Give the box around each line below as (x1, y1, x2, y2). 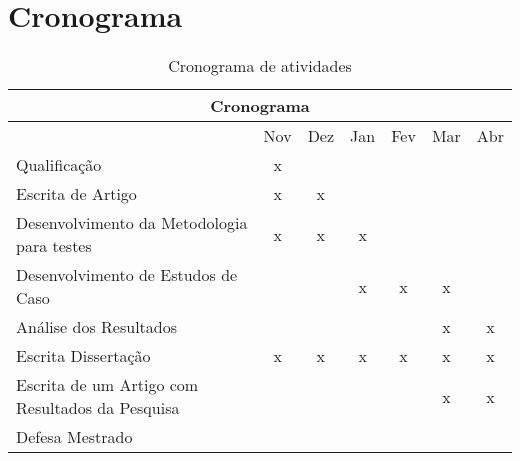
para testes (16, 234, 92, 258)
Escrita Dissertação (16, 344, 151, 368)
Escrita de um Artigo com (16, 373, 199, 397)
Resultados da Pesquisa (16, 396, 180, 420)
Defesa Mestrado (16, 425, 133, 449)
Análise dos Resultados (16, 315, 178, 339)
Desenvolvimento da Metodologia (16, 211, 248, 235)
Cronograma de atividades (168, 54, 352, 78)
